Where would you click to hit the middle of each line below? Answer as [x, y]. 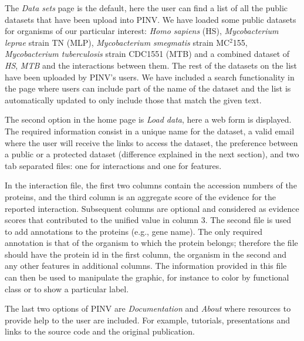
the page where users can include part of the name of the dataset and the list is [148, 88]
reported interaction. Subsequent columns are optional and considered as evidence [152, 208]
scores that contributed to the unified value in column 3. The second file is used [148, 220]
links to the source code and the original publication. [100, 331]
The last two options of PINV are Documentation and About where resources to [148, 308]
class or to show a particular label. [67, 288]
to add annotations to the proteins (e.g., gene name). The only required [134, 231]
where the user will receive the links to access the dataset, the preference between [151, 142]
